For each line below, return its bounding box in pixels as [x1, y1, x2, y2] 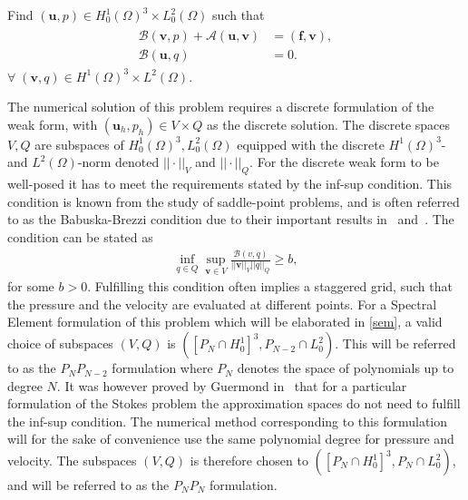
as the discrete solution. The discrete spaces [207, 114, 451, 133]
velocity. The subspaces [7, 451, 137, 470]
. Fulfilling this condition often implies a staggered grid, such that [87, 277, 453, 296]
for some [7, 277, 54, 296]
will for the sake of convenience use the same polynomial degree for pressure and [7, 429, 454, 448]
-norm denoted [77, 152, 160, 172]
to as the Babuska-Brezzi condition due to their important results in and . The [7, 210, 454, 229]
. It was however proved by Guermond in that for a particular [56, 376, 407, 395]
